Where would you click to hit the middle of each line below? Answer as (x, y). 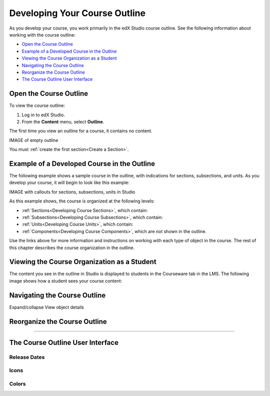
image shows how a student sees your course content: (66, 281)
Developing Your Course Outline (77, 13)
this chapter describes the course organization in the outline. (72, 248)
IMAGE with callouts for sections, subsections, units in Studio (72, 192)
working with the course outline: (42, 35)
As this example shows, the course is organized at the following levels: (82, 201)
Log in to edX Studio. (43, 115)
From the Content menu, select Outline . (63, 122)
